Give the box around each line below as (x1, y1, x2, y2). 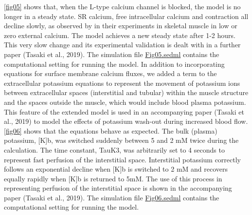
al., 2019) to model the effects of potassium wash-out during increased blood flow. (4, 116, 248, 126)
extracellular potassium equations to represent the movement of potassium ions (4, 78, 240, 88)
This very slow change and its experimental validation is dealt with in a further (4, 39, 241, 50)
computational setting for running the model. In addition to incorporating (4, 59, 225, 69)
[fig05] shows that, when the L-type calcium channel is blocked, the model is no (4, 1, 241, 11)
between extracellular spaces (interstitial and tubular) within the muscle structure (4, 87, 249, 98)
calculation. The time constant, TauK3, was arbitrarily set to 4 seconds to (4, 144, 225, 155)
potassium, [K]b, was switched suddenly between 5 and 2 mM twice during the (4, 135, 239, 145)
